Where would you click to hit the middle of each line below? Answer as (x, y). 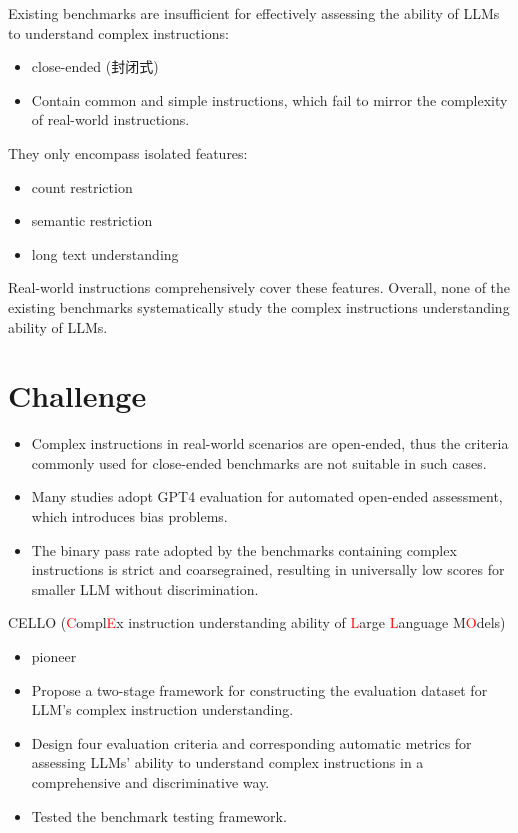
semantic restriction (92, 220)
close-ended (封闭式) (95, 66)
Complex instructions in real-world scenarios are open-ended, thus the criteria (270, 443)
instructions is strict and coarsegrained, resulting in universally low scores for (268, 569)
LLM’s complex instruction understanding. (162, 709)
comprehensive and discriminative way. (150, 781)
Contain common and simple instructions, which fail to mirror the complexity (269, 99)
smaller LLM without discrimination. (145, 588)
